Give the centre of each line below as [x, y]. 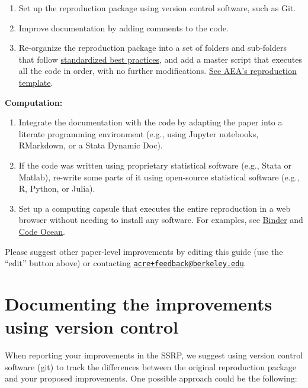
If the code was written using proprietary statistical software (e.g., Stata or [155, 165]
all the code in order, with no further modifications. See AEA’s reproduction [158, 71]
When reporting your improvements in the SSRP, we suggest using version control [154, 355]
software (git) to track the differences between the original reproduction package [150, 366]
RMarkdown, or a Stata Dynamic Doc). [91, 145]
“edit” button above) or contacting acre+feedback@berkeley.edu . [126, 263]
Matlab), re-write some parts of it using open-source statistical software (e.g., [159, 177]
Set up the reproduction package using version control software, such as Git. [157, 8]
